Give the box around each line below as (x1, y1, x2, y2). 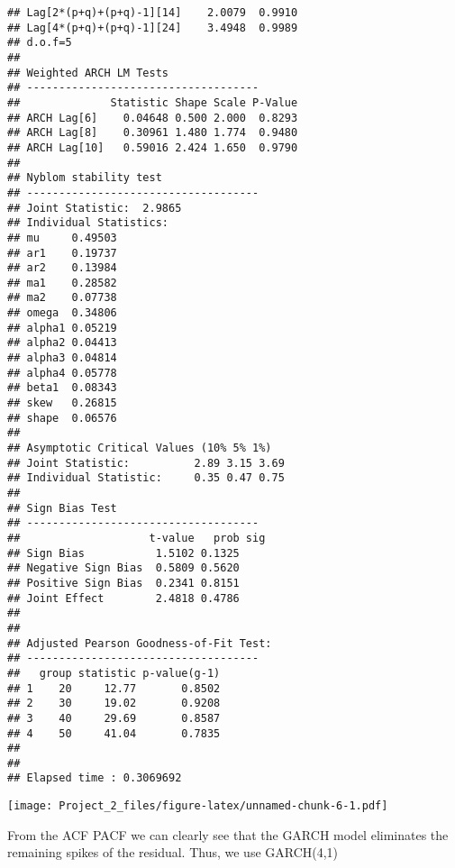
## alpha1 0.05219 (7, 321, 117, 334)
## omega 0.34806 (7, 306, 117, 320)
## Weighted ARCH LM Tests (7, 66, 168, 79)
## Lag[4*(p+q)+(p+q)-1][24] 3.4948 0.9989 (7, 21, 298, 34)
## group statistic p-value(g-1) (7, 666, 221, 680)
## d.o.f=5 (7, 36, 72, 50)
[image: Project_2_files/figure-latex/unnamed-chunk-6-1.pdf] (7, 799, 388, 813)
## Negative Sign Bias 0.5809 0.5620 (7, 562, 240, 575)
